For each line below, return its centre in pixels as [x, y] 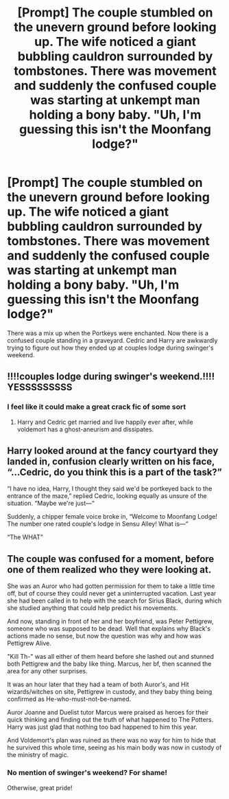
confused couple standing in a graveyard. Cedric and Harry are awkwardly [112, 340]
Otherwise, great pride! [40, 787]
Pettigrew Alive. [29, 643]
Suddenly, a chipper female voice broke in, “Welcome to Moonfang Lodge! [112, 517]
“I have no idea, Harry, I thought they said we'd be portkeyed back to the [110, 488]
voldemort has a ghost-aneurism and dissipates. [85, 429]
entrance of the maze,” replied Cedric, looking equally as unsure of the [107, 496]
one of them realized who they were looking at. [109, 569]
